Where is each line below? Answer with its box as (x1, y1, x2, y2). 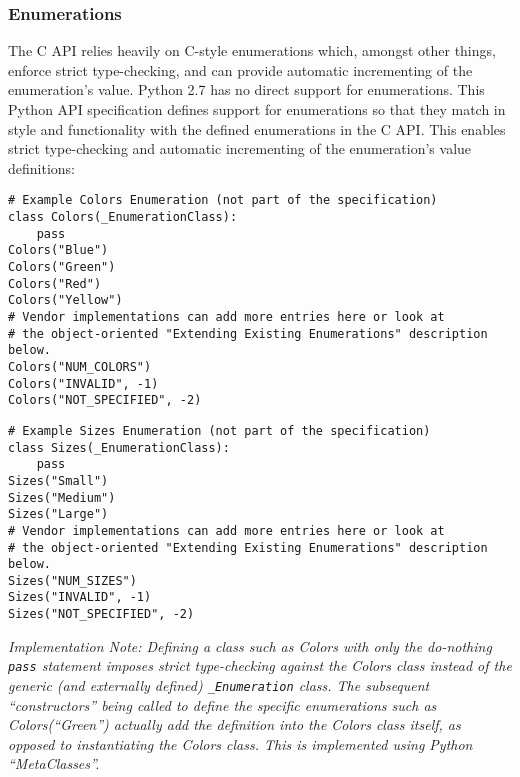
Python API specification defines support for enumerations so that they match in (8, 99, 506, 119)
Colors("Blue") (8, 243, 109, 258)
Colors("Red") (8, 276, 102, 291)
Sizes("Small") (8, 473, 109, 488)
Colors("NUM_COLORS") (8, 359, 152, 374)
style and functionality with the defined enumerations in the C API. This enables (8, 118, 506, 139)
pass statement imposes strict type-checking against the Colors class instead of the (8, 655, 512, 676)
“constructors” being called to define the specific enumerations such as (8, 694, 437, 715)
